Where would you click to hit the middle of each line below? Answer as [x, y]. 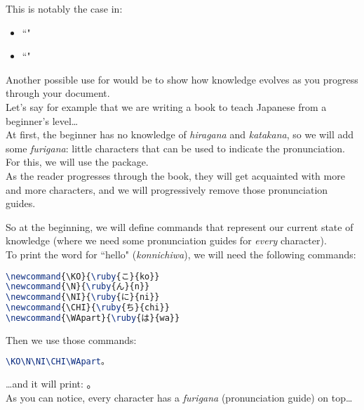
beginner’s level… [42, 120]
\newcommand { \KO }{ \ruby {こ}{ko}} [83, 276]
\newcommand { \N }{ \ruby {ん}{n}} [78, 287]
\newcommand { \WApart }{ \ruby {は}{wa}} [93, 318]
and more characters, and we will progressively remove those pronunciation [167, 189]
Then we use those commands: [71, 339]
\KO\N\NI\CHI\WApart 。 [58, 362]
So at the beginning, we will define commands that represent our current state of [180, 226]
